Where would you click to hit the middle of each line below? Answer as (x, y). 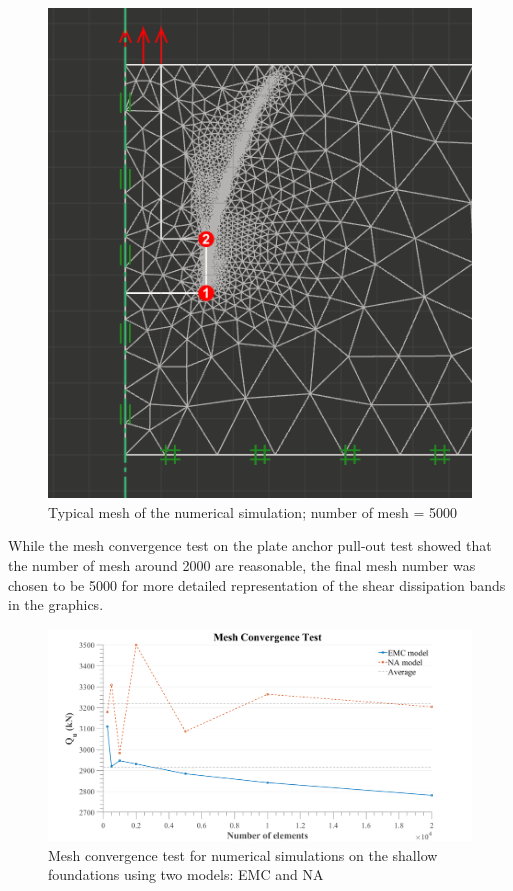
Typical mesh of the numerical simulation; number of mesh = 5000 (253, 511)
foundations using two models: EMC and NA (186, 874)
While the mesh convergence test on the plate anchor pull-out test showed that (250, 545)
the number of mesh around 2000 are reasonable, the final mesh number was (242, 565)
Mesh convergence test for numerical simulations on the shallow (243, 854)
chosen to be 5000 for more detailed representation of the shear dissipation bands (257, 584)
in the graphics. (56, 604)
